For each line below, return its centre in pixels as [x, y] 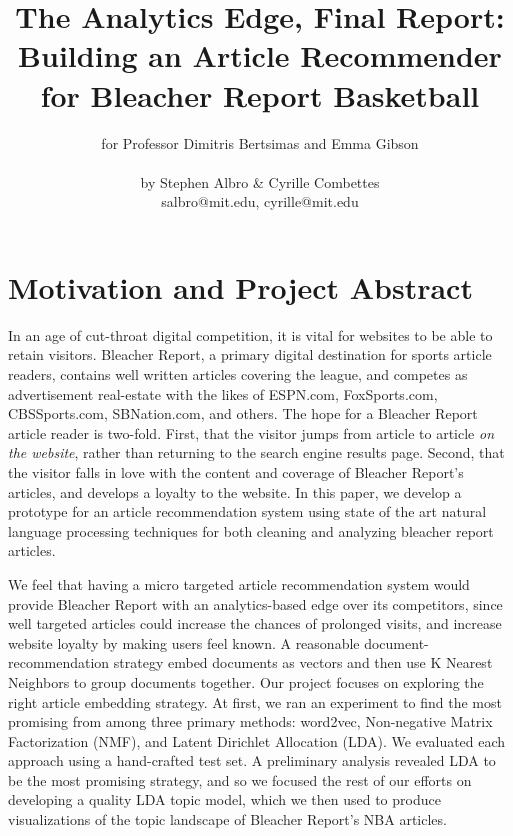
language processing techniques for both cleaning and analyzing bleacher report [251, 530]
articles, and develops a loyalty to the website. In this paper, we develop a [235, 491]
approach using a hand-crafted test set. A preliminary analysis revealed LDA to [252, 760]
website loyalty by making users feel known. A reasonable [184, 642]
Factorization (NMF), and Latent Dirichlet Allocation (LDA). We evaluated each [257, 740]
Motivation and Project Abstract [240, 286]
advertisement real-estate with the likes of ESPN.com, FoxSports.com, [223, 393]
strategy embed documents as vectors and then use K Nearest [303, 662]
